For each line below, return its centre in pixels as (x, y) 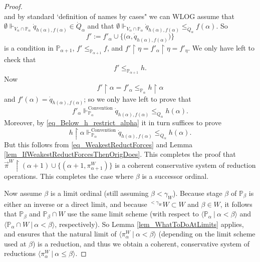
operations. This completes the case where (69, 176)
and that (101, 26)
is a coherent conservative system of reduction (185, 165)
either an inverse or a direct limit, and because (76, 204)
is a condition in (29, 47)
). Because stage (197, 193)
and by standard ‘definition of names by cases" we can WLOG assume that (119, 16)
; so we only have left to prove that (138, 98)
